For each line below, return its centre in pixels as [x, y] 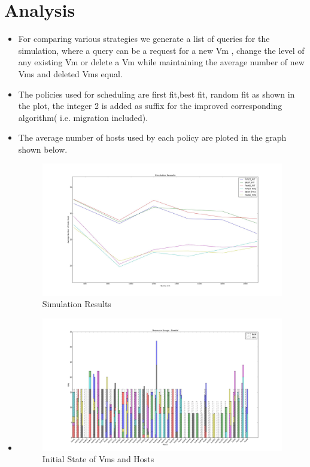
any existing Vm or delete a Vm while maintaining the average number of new [161, 62]
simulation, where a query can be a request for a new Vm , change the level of [161, 50]
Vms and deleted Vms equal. [70, 73]
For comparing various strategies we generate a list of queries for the [144, 39]
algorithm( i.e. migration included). [83, 117]
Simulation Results [77, 304]
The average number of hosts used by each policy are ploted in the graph [152, 137]
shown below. [43, 149]
